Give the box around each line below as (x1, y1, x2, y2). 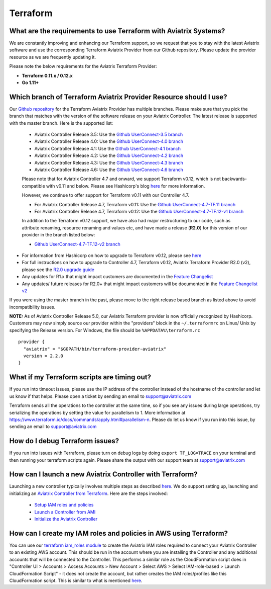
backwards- (221, 176, 247, 182)
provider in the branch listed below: (22, 232, 95, 238)
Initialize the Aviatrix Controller (34, 516, 98, 522)
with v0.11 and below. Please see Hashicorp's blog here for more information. (46, 183, 205, 189)
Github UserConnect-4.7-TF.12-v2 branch (34, 241, 120, 247)
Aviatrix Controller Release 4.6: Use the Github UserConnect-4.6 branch (34, 166, 183, 173)
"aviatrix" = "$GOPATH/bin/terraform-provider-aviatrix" (23, 346, 167, 352)
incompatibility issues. (9, 304, 56, 310)
